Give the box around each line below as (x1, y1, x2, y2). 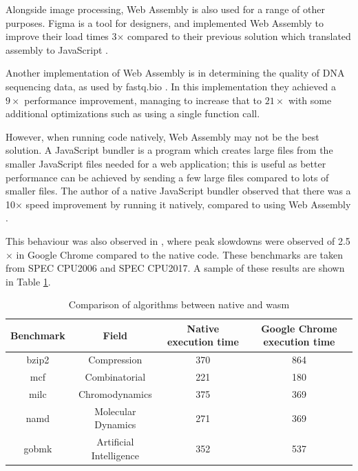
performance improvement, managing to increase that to (24, 92, 262, 107)
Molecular (94, 403, 136, 418)
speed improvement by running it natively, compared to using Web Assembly (25, 197, 351, 211)
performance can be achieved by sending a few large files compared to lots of (6, 170, 329, 184)
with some (288, 92, 332, 107)
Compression (88, 352, 143, 367)
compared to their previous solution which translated (127, 29, 351, 43)
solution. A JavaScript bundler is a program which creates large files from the (6, 143, 333, 157)
